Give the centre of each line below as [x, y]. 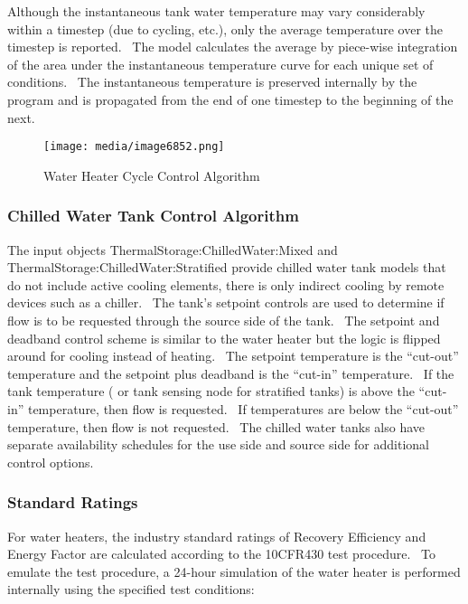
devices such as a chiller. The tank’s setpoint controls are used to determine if [226, 302]
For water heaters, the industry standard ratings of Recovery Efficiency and [217, 536]
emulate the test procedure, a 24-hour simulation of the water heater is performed [234, 571]
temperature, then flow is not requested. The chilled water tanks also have [216, 426]
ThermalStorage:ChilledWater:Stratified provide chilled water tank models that [227, 267]
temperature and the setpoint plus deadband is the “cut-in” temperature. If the [231, 373]
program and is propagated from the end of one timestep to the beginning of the [230, 99]
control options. [51, 462]
